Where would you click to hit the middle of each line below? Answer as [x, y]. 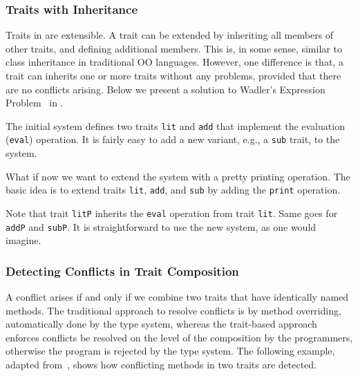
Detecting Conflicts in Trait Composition [122, 271]
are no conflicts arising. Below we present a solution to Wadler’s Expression [166, 89]
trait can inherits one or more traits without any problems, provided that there [173, 75]
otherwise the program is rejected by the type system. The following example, [170, 351]
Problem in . [35, 103]
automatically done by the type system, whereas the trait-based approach [161, 324]
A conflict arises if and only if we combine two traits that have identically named [177, 297]
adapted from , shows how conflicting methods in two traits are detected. [161, 365]
